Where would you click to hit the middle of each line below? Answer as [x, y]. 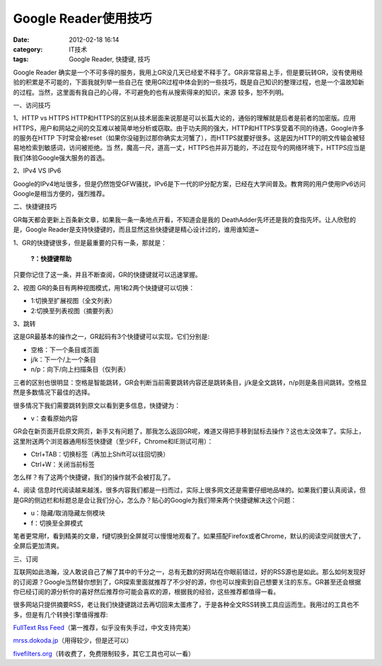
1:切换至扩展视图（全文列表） [73, 301]
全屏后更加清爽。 [38, 546]
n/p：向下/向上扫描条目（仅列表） [80, 369]
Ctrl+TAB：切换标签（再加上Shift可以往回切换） [100, 454]
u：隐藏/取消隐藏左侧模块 [68, 513]
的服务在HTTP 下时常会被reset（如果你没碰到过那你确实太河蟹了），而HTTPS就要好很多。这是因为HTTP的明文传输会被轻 [189, 138]
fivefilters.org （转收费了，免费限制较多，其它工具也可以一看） [104, 653]
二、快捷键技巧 [35, 207]
